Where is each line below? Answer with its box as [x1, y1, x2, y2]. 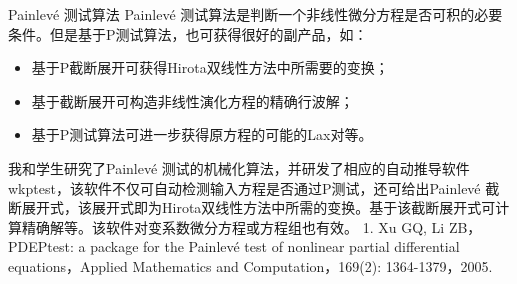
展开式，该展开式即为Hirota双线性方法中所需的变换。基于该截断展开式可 [21, 197, 496, 218]
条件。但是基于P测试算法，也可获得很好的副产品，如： [8, 23, 368, 44]
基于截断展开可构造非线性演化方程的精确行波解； [31, 90, 354, 111]
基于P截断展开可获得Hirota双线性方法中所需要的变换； [31, 57, 389, 78]
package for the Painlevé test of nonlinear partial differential [90, 236, 460, 257]
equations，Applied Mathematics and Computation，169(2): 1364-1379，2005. [8, 255, 493, 276]
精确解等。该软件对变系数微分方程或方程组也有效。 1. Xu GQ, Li [21, 216, 445, 237]
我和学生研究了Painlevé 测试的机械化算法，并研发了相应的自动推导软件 [8, 157, 470, 178]
